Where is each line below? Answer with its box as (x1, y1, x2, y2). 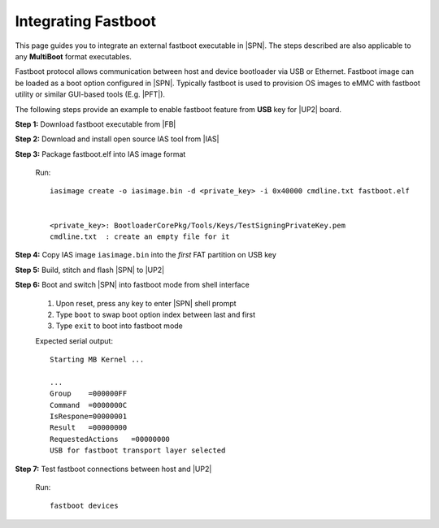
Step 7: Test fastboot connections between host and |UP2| (15, 464, 212, 474)
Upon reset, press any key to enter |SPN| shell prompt (55, 298, 237, 308)
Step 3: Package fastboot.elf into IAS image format (15, 149, 186, 158)
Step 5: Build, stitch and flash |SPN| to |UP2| (15, 265, 165, 275)
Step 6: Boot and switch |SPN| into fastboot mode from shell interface (15, 280, 250, 290)
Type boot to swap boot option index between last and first (55, 309, 256, 319)
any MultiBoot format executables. (15, 51, 132, 61)
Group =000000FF (50, 389, 128, 398)
